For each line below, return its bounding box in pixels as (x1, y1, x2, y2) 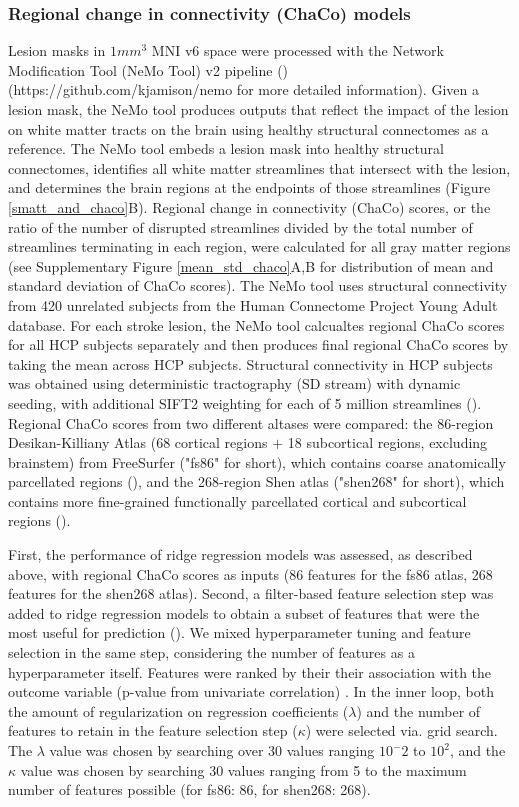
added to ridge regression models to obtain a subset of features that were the (8, 602, 480, 623)
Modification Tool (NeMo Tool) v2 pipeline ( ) (8, 59, 289, 80)
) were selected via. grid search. (305, 720, 498, 741)
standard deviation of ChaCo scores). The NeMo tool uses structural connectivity (8, 275, 508, 296)
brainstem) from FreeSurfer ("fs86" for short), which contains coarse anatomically (8, 451, 506, 472)
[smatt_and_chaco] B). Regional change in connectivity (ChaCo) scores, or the (8, 196, 491, 217)
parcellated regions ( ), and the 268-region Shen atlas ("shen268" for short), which (8, 471, 505, 492)
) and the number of (356, 700, 481, 721)
